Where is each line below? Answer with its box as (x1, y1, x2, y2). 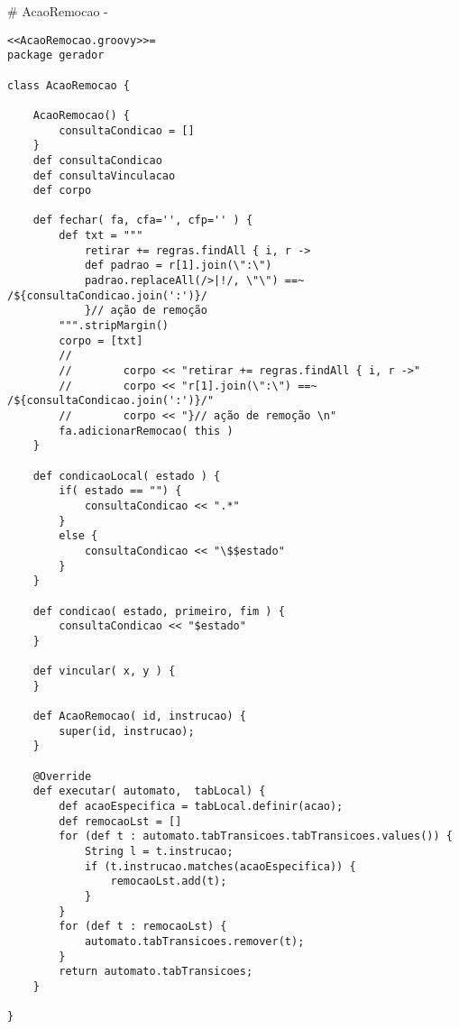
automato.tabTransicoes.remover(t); (84, 934, 305, 948)
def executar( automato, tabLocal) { (32, 785, 266, 798)
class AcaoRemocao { (7, 78, 131, 92)
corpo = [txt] (59, 334, 143, 347)
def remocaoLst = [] (59, 814, 182, 828)
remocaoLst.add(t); (110, 875, 227, 888)
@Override (32, 769, 92, 783)
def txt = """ (59, 229, 143, 243)
